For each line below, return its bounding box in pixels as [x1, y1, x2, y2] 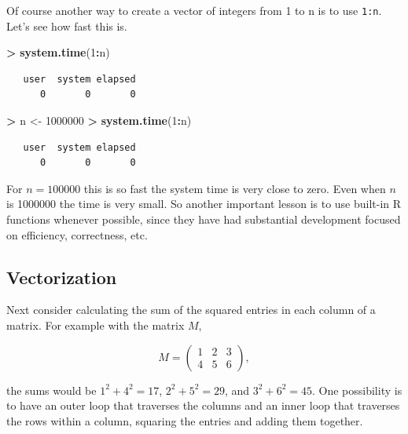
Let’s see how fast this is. [6, 17, 127, 34]
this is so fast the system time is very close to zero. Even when [83, 180, 386, 196]
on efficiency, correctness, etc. [6, 226, 148, 243]
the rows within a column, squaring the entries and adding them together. [6, 412, 363, 429]
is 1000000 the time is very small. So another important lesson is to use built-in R [6, 195, 402, 212]
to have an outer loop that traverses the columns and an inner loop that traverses [6, 397, 400, 414]
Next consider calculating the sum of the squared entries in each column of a [6, 301, 376, 318]
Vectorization [6, 264, 117, 289]
